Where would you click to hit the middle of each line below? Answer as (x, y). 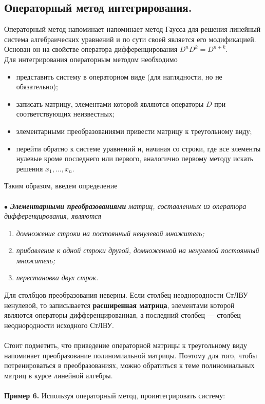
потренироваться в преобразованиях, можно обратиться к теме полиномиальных (129, 365)
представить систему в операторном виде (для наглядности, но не (119, 76)
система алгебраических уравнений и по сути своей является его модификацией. (130, 39)
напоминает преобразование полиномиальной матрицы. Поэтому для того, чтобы (131, 355)
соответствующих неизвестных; (65, 114)
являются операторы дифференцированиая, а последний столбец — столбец (122, 315)
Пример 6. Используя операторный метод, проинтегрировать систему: (115, 396)
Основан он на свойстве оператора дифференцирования (91, 49)
